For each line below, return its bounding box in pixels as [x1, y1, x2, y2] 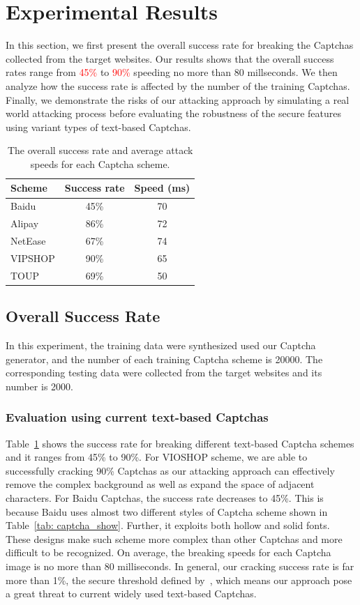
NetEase [10, 233, 46, 247]
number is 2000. [6, 378, 73, 393]
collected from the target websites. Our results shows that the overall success [6, 51, 334, 66]
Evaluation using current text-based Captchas [6, 408, 269, 426]
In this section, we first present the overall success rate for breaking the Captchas [6, 38, 354, 52]
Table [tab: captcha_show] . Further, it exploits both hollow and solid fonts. [6, 518, 330, 533]
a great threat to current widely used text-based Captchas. [6, 586, 257, 601]
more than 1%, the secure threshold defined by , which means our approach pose [6, 572, 352, 587]
